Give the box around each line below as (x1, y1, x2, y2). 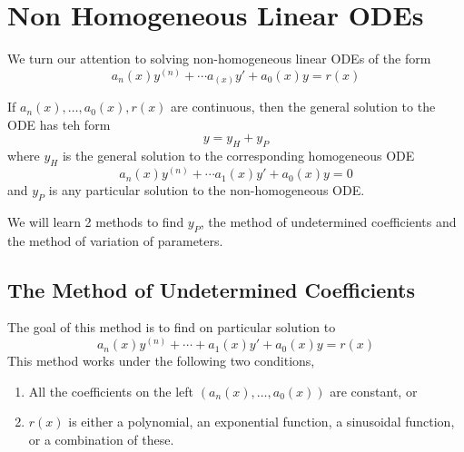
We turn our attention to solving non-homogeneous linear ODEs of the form (7, 49, 431, 68)
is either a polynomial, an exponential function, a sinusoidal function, (68, 412, 455, 431)
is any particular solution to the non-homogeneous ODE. (48, 181, 365, 200)
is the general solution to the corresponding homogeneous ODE (62, 146, 415, 165)
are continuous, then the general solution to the (171, 97, 436, 116)
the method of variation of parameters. (7, 231, 223, 250)
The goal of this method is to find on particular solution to (7, 318, 336, 337)
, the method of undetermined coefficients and (200, 211, 457, 231)
